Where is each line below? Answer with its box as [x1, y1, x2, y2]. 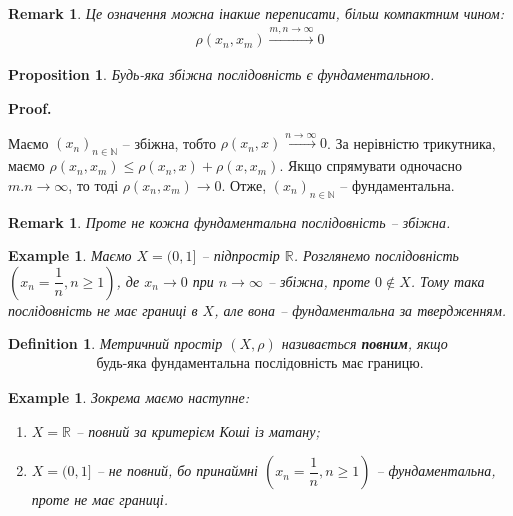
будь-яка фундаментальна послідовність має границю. [96, 356, 424, 371]
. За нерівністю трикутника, [327, 132, 496, 153]
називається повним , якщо [281, 333, 448, 354]
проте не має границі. [31, 489, 168, 510]
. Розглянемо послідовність [293, 245, 459, 266]
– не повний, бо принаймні [96, 460, 258, 481]
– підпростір [201, 245, 280, 266]
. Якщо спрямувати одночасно [279, 155, 462, 176]
